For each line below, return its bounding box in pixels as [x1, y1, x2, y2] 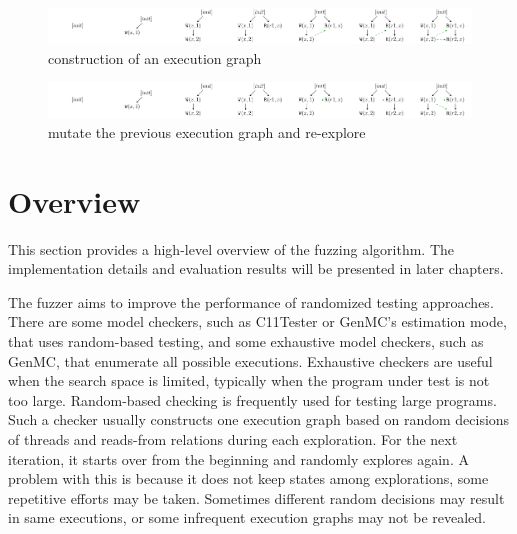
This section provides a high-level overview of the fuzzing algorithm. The [8, 238, 454, 259]
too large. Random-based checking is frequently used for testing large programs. [8, 389, 497, 410]
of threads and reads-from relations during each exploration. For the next [8, 428, 458, 449]
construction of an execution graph [48, 47, 262, 68]
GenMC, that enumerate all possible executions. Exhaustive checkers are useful [8, 350, 493, 371]
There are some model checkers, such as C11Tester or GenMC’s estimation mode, [8, 311, 507, 332]
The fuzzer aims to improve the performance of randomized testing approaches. [8, 291, 494, 312]
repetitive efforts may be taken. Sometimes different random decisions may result [8, 487, 505, 508]
